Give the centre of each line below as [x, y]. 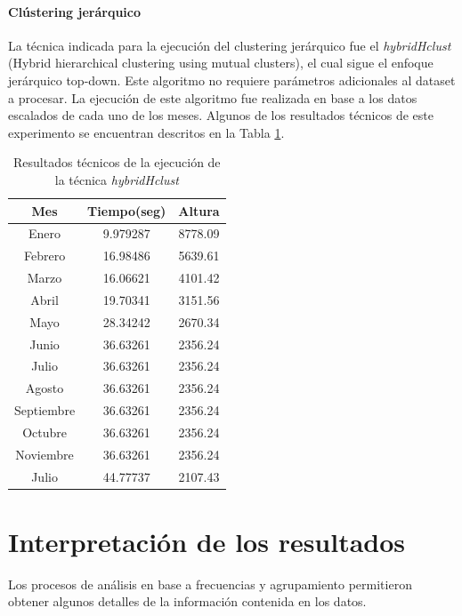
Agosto [45, 388]
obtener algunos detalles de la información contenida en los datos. [187, 601]
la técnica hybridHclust [117, 179]
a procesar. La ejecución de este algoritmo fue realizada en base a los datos [213, 97]
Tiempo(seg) [127, 210]
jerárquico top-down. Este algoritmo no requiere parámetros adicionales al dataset [232, 80]
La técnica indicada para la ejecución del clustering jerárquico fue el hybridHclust [230, 45]
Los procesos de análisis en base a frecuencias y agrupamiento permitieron [210, 584]
